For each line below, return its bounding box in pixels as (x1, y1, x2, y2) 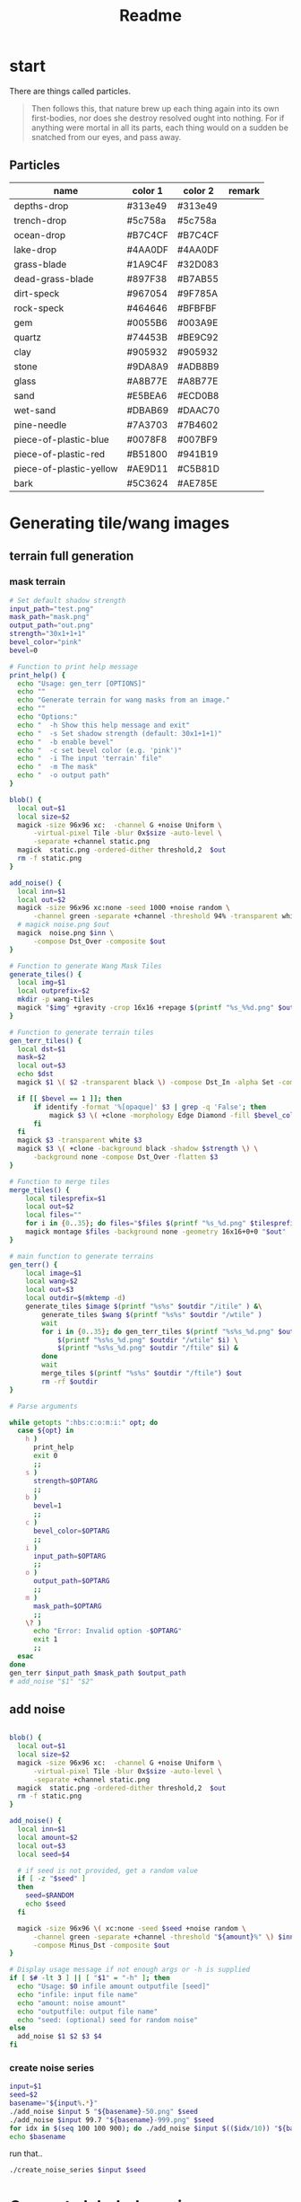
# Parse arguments (9, 1402, 78, 1411)
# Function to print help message (9, 662, 139, 671)
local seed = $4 (17, 1850, 70, 1859)
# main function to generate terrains (9, 1251, 154, 1260)
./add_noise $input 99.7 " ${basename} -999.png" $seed (9, 2115, 215, 2125)
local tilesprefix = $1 (25, 1194, 106, 1203)
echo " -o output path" (17, 771, 110, 780)
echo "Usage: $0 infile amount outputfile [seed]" (17, 1982, 211, 1991)
